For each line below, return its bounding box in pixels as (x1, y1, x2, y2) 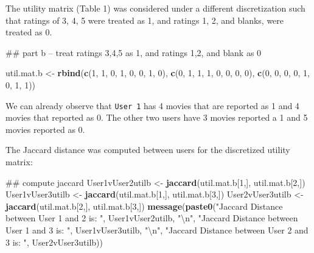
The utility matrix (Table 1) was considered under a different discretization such (5, 2, 305, 14)
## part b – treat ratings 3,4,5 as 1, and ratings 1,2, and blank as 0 (5, 46, 262, 59)
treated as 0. (5, 26, 52, 38)
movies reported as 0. (5, 123, 85, 135)
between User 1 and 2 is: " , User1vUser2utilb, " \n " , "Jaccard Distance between (5, 212, 298, 224)
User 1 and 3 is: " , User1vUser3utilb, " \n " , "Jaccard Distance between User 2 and (5, 223, 309, 236)
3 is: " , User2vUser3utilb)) (5, 235, 103, 248)
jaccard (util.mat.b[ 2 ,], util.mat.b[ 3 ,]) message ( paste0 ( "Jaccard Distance (5, 199, 283, 212)
